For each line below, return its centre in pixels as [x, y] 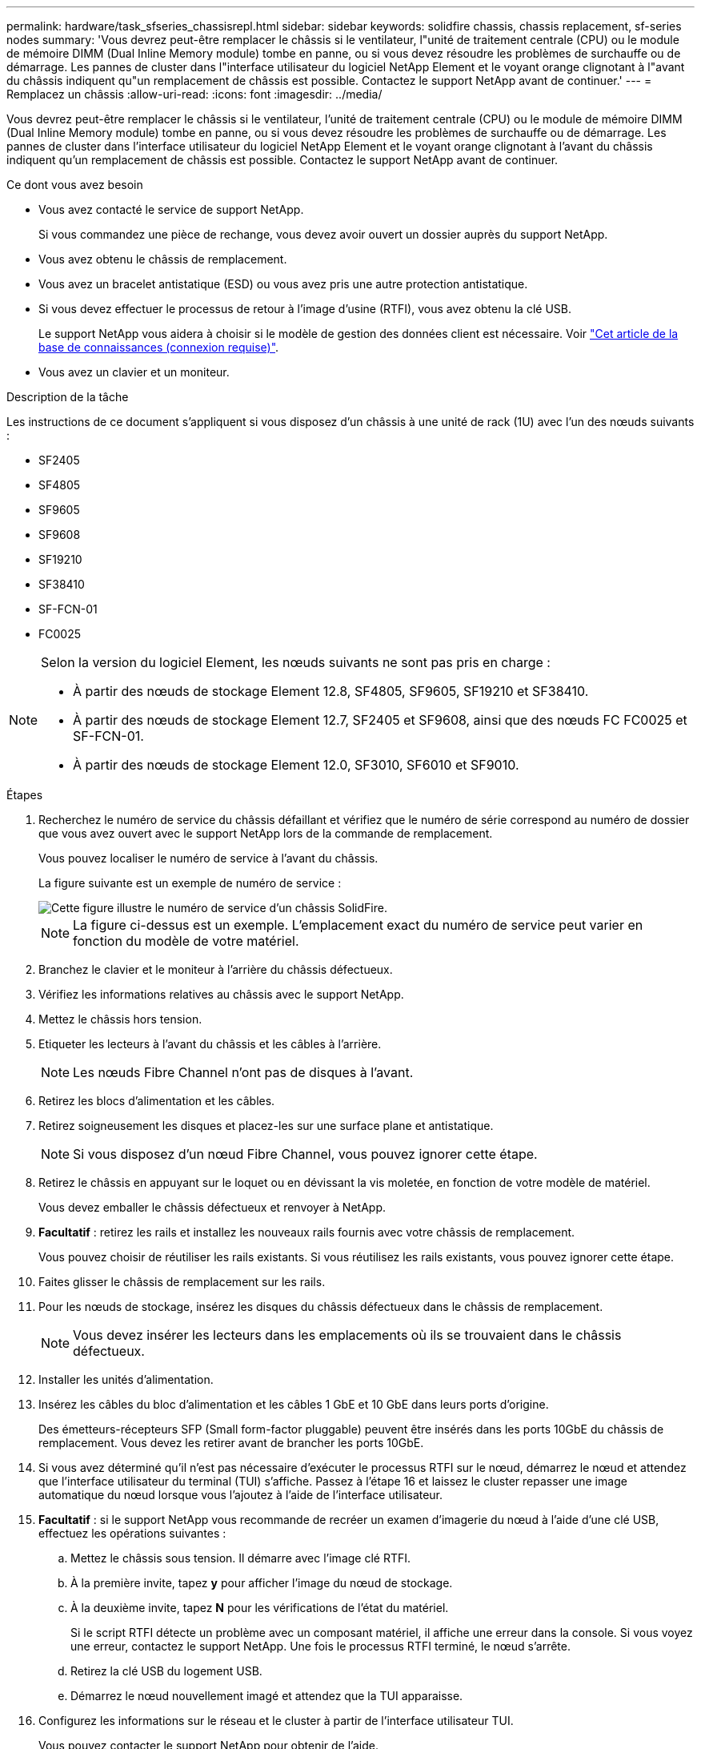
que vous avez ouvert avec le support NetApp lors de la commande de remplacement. [266, 833]
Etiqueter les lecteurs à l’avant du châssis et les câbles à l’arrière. [210, 1044]
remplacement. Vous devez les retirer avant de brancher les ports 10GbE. [231, 1443]
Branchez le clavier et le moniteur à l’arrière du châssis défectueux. [216, 969]
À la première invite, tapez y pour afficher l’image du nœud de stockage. [262, 1583]
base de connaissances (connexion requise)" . [159, 347]
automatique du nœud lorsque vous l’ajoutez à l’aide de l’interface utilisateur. [241, 1495]
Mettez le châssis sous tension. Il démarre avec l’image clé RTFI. [241, 1558]
